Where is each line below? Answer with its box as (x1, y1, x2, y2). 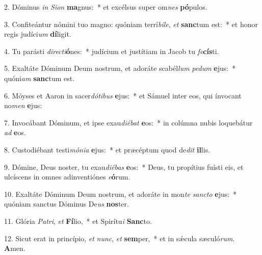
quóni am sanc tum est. (4, 72, 75, 83)
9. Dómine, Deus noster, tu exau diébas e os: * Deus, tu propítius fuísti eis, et (4, 161, 244, 172)
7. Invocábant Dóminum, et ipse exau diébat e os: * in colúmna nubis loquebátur (4, 117, 253, 127)
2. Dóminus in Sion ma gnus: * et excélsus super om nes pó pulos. (4, 2, 207, 12)
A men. (4, 243, 25, 253)
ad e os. (4, 127, 26, 138)
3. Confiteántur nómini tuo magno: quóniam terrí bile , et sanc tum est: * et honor (4, 18, 258, 29)
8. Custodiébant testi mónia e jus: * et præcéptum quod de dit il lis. (4, 144, 211, 155)
